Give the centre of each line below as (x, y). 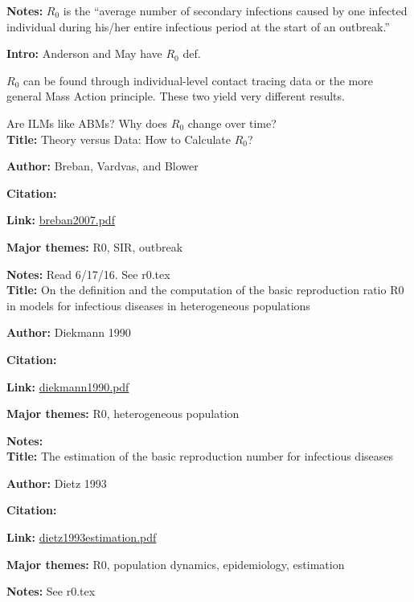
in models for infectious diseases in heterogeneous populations (158, 305)
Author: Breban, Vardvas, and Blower (102, 166)
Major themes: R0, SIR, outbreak (95, 246)
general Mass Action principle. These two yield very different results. (176, 96)
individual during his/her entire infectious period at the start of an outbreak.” (198, 26)
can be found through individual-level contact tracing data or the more (198, 80)
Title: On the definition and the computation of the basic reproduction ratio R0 (205, 290)
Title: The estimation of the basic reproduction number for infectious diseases (200, 456)
